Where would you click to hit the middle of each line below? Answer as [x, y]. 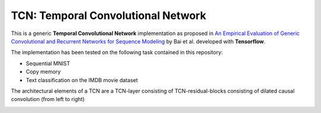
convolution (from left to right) [48, 99]
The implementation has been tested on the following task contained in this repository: [117, 52]
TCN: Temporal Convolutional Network [108, 15]
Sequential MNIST [48, 63]
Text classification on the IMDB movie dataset [82, 80]
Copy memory [43, 72]
